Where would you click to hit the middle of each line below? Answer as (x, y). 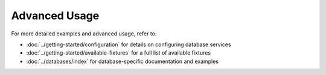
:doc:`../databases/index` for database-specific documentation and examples (123, 61)
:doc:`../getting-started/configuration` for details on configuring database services (129, 44)
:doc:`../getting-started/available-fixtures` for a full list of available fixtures (119, 53)
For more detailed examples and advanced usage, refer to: (84, 34)
